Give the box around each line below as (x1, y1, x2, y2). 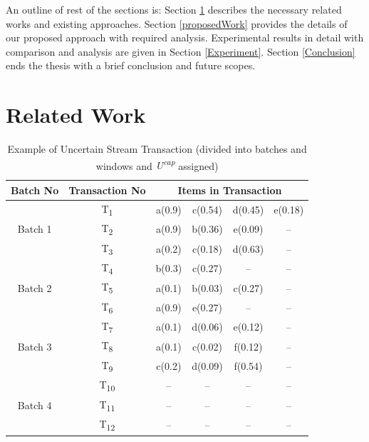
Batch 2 (17, 280, 52, 295)
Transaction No (68, 182, 146, 197)
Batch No (11, 182, 59, 197)
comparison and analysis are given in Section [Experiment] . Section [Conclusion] (6, 44, 355, 59)
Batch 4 (17, 397, 52, 412)
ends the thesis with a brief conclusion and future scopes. (6, 58, 256, 73)
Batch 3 (17, 338, 52, 353)
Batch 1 (17, 221, 52, 236)
